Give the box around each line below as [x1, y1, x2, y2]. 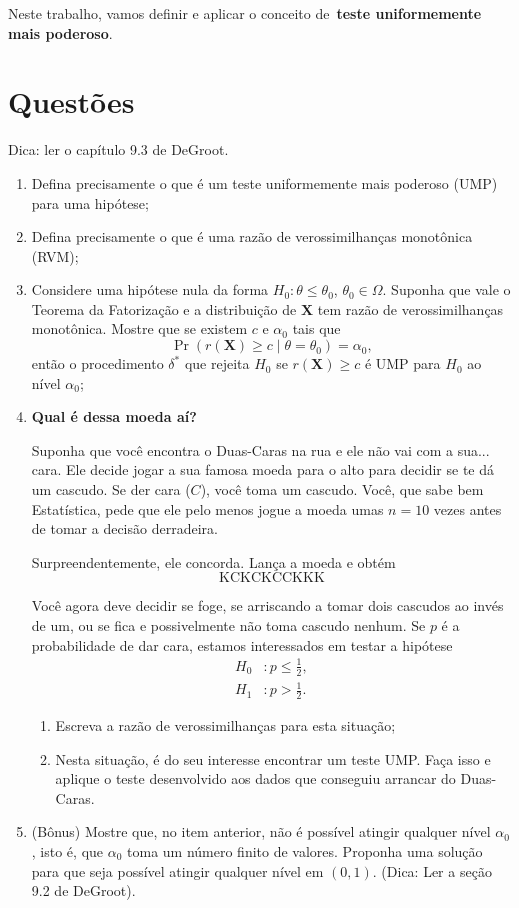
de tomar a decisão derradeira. [31, 518, 218, 539]
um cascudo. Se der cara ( [31, 479, 191, 500]
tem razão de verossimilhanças [317, 298, 504, 319]
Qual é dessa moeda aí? [31, 406, 197, 427]
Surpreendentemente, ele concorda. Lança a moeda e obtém [31, 551, 396, 572]
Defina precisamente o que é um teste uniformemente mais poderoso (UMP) [31, 172, 498, 193]
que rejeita [184, 353, 250, 374]
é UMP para [364, 353, 441, 374]
